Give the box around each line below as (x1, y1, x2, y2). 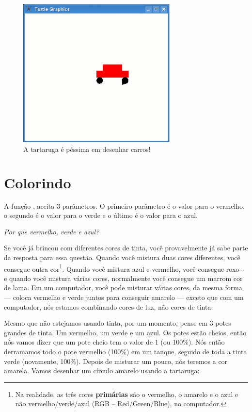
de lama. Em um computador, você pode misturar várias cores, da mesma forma (4, 282, 242, 293)
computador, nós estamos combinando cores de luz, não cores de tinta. (4, 301, 213, 312)
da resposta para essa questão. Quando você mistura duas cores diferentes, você (4, 252, 240, 262)
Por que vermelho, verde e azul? (4, 226, 99, 236)
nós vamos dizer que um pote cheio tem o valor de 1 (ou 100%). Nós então (4, 337, 225, 347)
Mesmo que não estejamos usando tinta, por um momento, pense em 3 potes (4, 318, 231, 328)
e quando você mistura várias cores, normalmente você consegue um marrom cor (4, 273, 243, 283)
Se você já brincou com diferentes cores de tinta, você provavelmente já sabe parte (4, 243, 248, 253)
